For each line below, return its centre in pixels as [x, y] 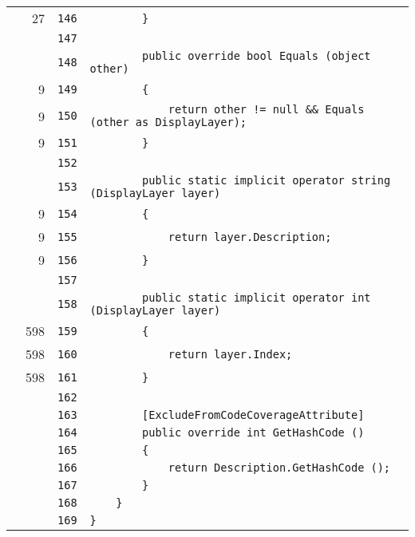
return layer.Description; [250, 237]
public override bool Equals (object [257, 56]
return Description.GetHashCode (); [279, 468]
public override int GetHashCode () [253, 432]
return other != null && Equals [266, 109]
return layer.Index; [230, 354]
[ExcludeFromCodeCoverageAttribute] [253, 415]
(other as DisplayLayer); [168, 122]
